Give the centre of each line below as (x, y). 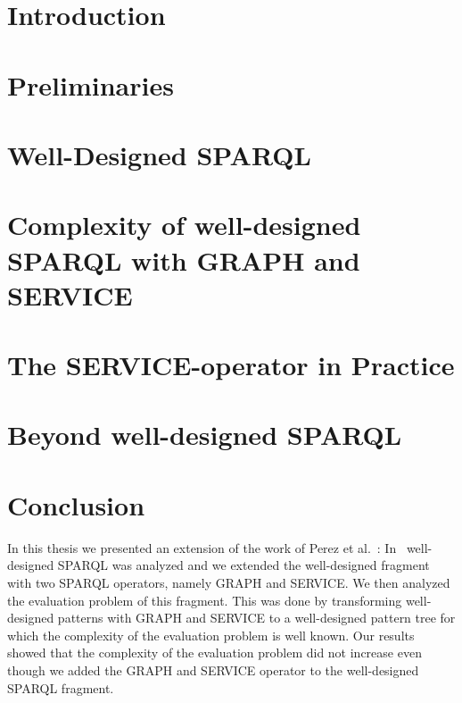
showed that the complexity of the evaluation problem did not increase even (214, 653)
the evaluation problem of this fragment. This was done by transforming (205, 600)
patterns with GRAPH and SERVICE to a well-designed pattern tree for (256, 618)
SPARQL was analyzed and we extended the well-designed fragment (243, 565)
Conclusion (76, 504)
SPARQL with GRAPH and (184, 259)
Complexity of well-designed (184, 225)
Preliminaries (91, 84)
